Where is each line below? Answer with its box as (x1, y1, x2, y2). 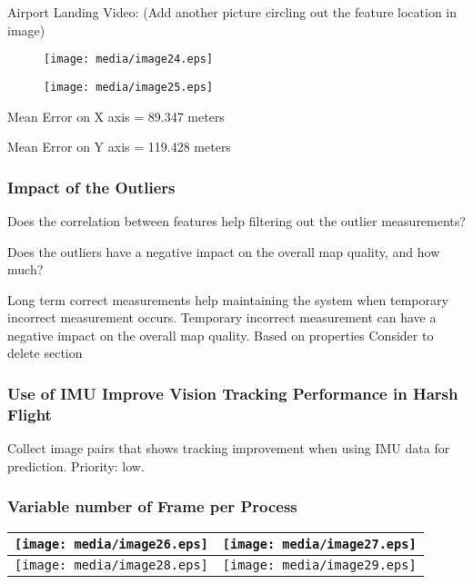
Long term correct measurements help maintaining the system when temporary (7, 290, 448, 309)
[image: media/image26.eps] (15, 536, 208, 551)
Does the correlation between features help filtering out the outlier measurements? (7, 211, 466, 230)
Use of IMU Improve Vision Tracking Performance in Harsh (7, 381, 458, 404)
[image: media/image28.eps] (15, 557, 208, 572)
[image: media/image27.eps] (222, 536, 417, 551)
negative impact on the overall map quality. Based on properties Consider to (7, 325, 434, 344)
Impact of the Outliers (7, 175, 176, 198)
